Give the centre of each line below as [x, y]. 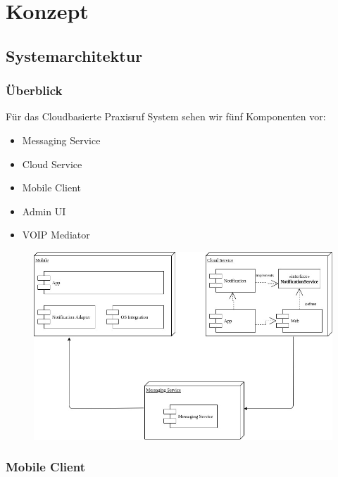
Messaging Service [61, 140]
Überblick [34, 90]
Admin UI [44, 211]
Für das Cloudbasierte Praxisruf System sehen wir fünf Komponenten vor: [166, 116]
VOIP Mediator [56, 235]
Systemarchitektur [74, 55]
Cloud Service [52, 164]
